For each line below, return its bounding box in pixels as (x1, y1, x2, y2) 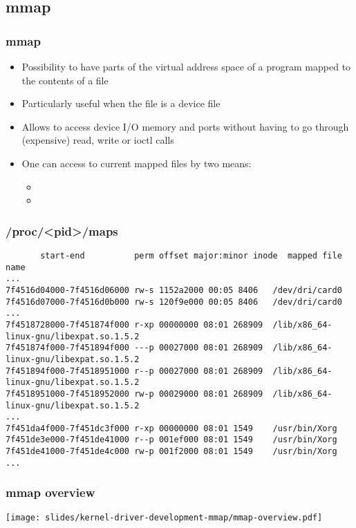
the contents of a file (21, 73, 109, 87)
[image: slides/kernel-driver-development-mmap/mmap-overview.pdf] (6, 512, 323, 522)
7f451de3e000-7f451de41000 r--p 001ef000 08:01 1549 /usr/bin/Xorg (6, 435, 337, 445)
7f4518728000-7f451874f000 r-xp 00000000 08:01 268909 (6, 319, 263, 330)
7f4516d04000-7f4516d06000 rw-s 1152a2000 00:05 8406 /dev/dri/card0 (6, 285, 342, 295)
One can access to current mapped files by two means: (21, 155, 252, 170)
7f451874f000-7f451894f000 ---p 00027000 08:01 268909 (6, 343, 263, 353)
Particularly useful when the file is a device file (21, 96, 221, 111)
